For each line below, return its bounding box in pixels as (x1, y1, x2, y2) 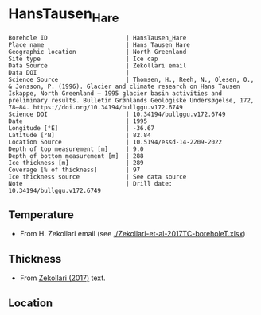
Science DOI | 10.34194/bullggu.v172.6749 (8, 110, 226, 118)
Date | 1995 (8, 117, 148, 125)
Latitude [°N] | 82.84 (8, 131, 151, 139)
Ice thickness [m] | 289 (8, 159, 145, 167)
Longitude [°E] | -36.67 (8, 124, 155, 132)
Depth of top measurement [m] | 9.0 (8, 144, 145, 153)
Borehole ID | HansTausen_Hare (8, 33, 187, 42)
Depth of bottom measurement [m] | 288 (8, 152, 145, 159)
